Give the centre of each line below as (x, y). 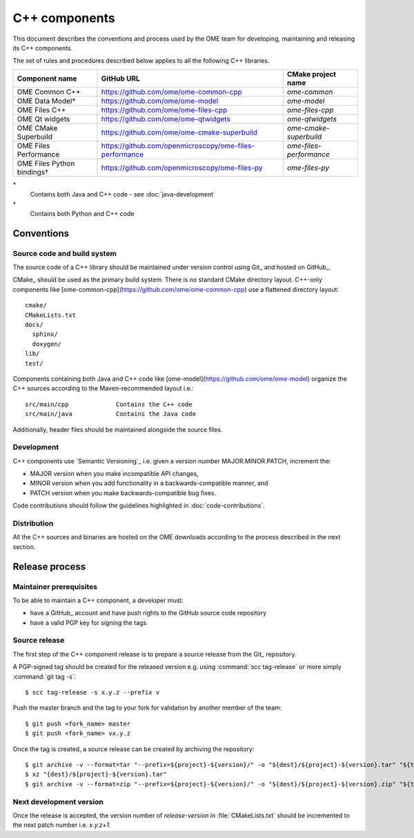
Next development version (58, 801)
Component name (47, 78)
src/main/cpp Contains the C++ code (109, 404)
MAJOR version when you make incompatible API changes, (115, 474)
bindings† (33, 172)
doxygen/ (47, 344)
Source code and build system (65, 253)
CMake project (312, 74)
